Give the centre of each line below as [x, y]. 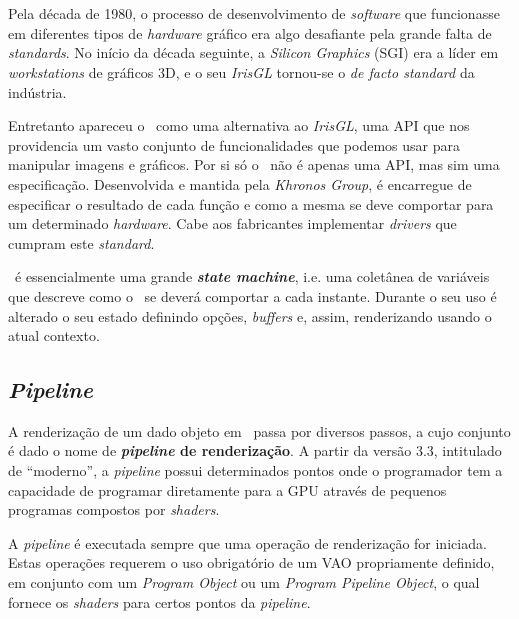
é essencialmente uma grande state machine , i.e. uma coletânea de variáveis [252, 276]
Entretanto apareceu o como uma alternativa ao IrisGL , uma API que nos [239, 125]
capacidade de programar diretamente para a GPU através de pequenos [227, 489]
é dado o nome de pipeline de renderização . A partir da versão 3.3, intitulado [255, 450]
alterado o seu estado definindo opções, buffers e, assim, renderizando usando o [250, 315]
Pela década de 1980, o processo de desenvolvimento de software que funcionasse [254, 13]
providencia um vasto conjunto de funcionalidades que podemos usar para [234, 144]
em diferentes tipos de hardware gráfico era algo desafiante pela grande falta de [250, 32]
